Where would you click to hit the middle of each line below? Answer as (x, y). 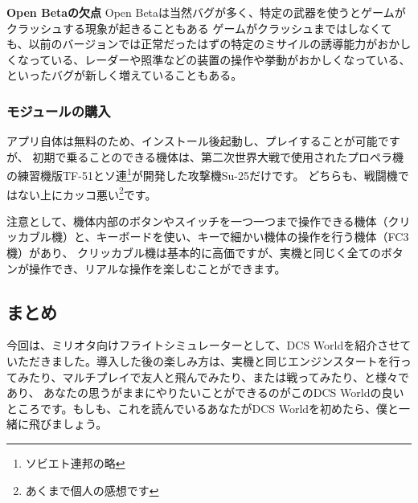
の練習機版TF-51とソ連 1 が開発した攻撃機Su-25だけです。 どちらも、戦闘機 (202, 174)
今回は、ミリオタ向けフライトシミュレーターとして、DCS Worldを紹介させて (209, 345)
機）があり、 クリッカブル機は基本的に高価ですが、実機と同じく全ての (194, 253)
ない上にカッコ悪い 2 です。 (87, 193)
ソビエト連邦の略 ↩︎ (75, 463)
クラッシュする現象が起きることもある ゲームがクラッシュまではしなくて (199, 28)
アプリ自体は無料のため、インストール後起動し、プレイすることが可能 (192, 141)
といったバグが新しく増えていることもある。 (125, 75)
